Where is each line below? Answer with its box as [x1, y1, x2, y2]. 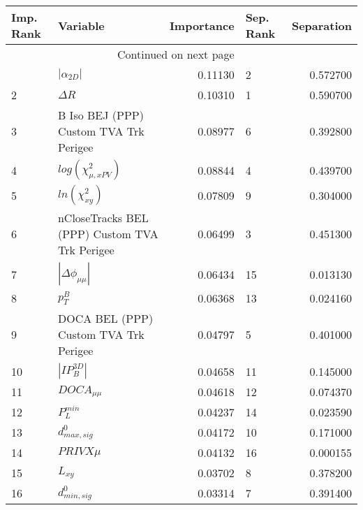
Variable [57, 17, 105, 34]
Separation [291, 17, 352, 34]
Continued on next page [117, 46, 235, 62]
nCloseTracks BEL [57, 210, 149, 226]
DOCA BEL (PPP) [57, 310, 154, 326]
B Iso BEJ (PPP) [57, 107, 144, 123]
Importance [169, 17, 235, 34]
